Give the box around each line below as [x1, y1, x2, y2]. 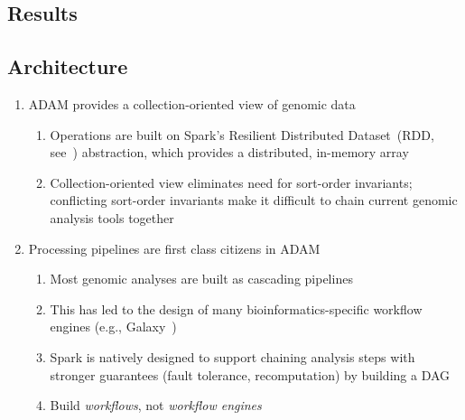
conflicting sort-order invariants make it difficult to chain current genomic [50, 191, 458, 210]
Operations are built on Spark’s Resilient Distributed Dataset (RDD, [50, 125, 434, 144]
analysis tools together [50, 208, 174, 227]
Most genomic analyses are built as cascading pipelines [50, 269, 353, 288]
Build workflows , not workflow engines [50, 396, 262, 415]
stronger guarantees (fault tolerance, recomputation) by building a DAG [50, 365, 451, 384]
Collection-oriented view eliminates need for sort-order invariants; [50, 173, 413, 191]
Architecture [7, 52, 128, 80]
